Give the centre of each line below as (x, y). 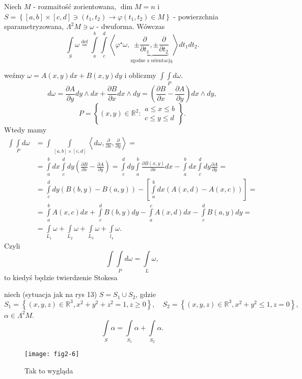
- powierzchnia (196, 16)
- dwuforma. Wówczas (131, 26)
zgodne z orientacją (152, 60)
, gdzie (146, 294)
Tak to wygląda (49, 370)
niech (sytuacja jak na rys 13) (51, 294)
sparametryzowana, (34, 26)
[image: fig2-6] (52, 354)
